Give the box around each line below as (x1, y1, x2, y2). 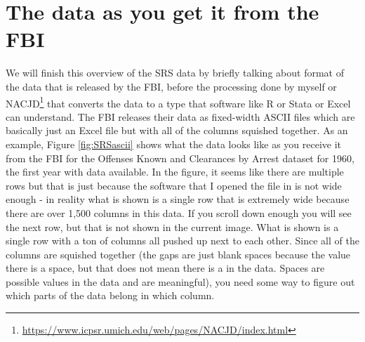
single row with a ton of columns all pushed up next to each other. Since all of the (6, 233, 359, 248)
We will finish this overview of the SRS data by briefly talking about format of (6, 65, 344, 80)
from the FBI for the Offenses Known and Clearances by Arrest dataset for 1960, (6, 150, 354, 165)
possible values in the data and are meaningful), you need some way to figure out (6, 274, 355, 289)
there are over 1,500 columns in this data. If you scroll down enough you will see (6, 205, 352, 220)
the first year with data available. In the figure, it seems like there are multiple (6, 164, 344, 179)
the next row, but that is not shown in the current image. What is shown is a (6, 219, 339, 234)
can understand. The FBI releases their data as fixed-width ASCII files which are (6, 109, 355, 124)
